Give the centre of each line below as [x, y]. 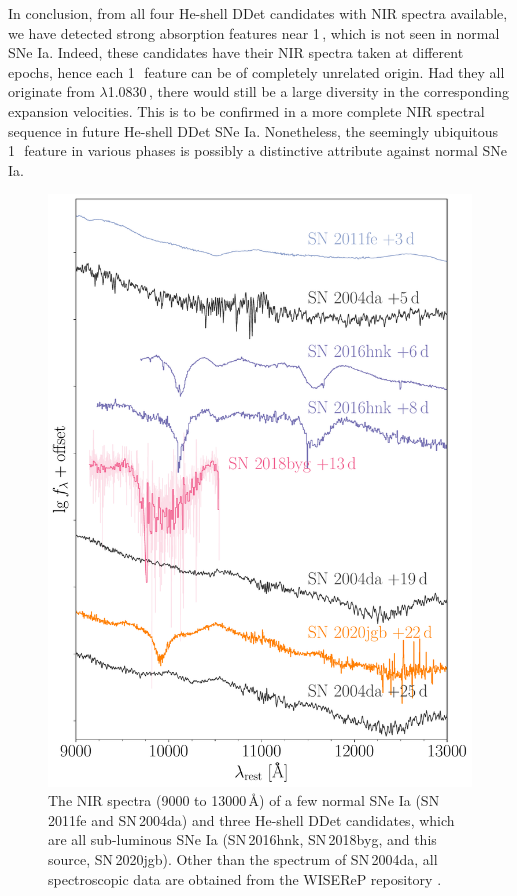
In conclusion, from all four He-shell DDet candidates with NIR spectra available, [258, 13]
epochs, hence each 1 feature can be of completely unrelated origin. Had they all [256, 71]
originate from [51, 91]
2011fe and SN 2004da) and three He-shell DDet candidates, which [251, 819]
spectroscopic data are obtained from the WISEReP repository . [245, 878]
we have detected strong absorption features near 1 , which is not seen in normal [254, 32]
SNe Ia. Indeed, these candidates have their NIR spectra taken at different [236, 52]
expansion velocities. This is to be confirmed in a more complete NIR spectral [246, 110]
